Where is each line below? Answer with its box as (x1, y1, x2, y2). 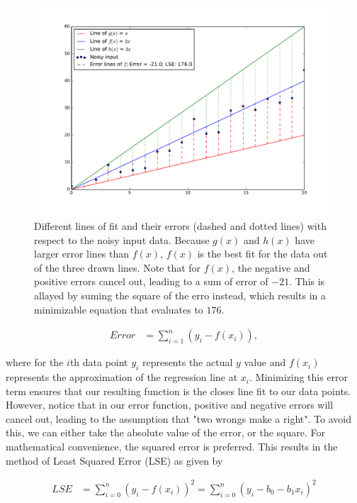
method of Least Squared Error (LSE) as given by (6, 453, 223, 468)
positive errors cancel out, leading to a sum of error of (34, 274, 268, 289)
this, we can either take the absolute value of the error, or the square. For (6, 425, 326, 440)
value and (244, 355, 286, 370)
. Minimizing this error (249, 370, 348, 385)
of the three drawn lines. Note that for (34, 260, 201, 275)
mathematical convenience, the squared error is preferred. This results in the (6, 439, 338, 454)
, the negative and (232, 260, 310, 275)
